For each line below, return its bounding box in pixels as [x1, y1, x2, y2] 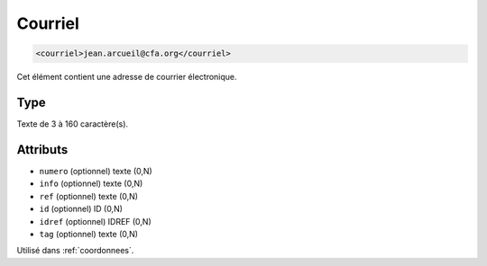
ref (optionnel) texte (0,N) [39, 191, 139, 201]
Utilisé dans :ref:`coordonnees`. [16, 245, 134, 256]
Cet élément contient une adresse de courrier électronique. [16, 72, 238, 83]
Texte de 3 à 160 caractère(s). [16, 119, 129, 129]
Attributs [16, 142, 69, 157]
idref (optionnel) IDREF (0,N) [39, 216, 152, 226]
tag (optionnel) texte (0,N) [39, 228, 139, 239]
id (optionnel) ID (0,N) [39, 203, 124, 215]
